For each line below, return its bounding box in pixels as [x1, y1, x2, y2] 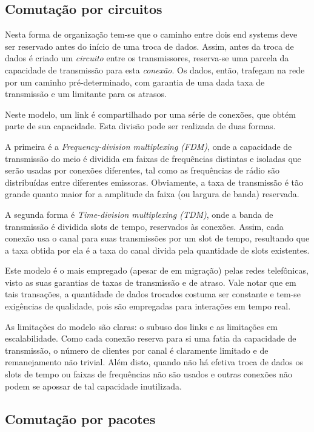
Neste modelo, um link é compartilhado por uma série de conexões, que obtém [5, 107, 296, 120]
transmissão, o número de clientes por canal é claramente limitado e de [5, 343, 269, 356]
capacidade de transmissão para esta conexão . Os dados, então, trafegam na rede [5, 63, 305, 76]
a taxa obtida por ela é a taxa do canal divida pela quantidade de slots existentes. [5, 243, 310, 256]
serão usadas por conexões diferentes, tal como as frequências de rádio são [5, 164, 280, 177]
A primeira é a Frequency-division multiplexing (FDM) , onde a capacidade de [5, 140, 292, 152]
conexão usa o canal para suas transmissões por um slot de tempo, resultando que [5, 232, 310, 245]
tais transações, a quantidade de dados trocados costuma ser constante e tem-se [5, 288, 301, 300]
